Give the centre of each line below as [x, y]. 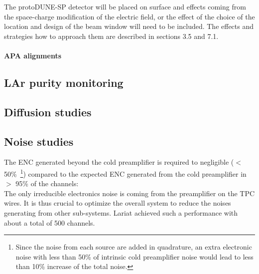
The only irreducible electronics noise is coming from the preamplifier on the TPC [129, 193]
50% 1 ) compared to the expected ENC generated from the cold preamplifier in [125, 173]
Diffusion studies [48, 112]
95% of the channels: [47, 183]
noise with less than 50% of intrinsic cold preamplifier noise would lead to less [134, 256]
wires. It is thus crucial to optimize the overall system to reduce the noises [118, 203]
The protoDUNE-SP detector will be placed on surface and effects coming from [125, 6]
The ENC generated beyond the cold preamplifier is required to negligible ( [119, 162]
